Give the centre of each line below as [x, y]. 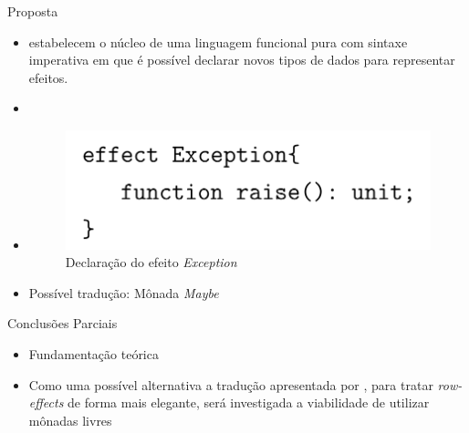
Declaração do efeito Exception [151, 262]
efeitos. [48, 77]
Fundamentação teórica [94, 353]
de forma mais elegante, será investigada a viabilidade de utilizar [249, 402]
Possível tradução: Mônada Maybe [124, 292]
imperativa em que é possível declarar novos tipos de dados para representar [242, 60]
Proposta [33, 11]
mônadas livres [70, 420]
